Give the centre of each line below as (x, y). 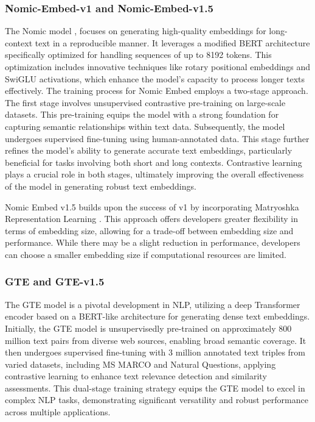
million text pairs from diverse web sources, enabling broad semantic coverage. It (156, 340)
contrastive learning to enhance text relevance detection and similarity (136, 376)
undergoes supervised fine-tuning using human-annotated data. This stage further (157, 138)
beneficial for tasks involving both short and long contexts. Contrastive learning (154, 162)
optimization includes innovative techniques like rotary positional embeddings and (158, 66)
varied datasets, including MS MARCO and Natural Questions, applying (140, 364)
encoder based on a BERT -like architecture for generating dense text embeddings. (157, 316)
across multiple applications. (58, 412)
